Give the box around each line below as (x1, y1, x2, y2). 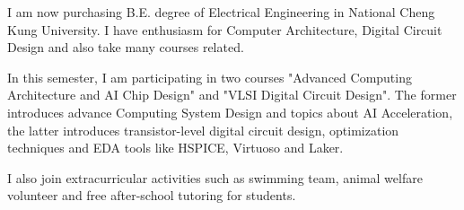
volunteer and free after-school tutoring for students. (7, 186, 296, 205)
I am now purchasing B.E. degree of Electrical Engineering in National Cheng (7, 3, 435, 21)
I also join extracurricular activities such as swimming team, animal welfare (7, 168, 423, 187)
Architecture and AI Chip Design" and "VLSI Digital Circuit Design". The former (7, 85, 457, 104)
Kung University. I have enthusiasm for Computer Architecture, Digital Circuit (7, 20, 442, 39)
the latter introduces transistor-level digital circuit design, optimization (7, 120, 399, 139)
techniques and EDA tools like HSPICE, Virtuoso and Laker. (7, 138, 344, 157)
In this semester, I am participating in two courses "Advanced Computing (7, 67, 412, 86)
